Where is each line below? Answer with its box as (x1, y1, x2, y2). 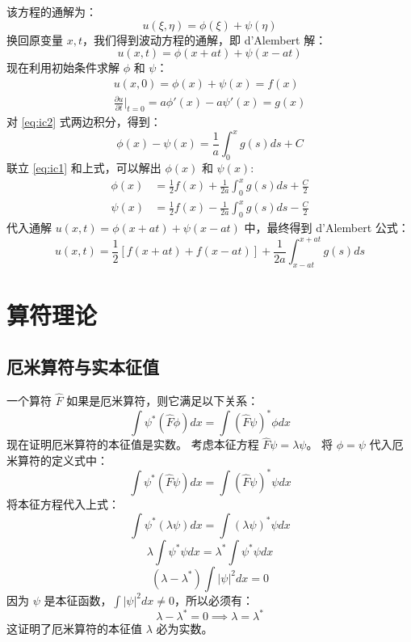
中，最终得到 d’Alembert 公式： (244, 219, 409, 236)
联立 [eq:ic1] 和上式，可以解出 (6, 159, 161, 176)
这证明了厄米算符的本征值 (6, 620, 142, 637)
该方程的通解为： (6, 3, 97, 19)
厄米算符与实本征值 (6, 353, 159, 378)
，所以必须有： (174, 591, 254, 608)
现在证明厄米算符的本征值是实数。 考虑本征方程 (6, 436, 259, 453)
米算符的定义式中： (6, 451, 108, 468)
